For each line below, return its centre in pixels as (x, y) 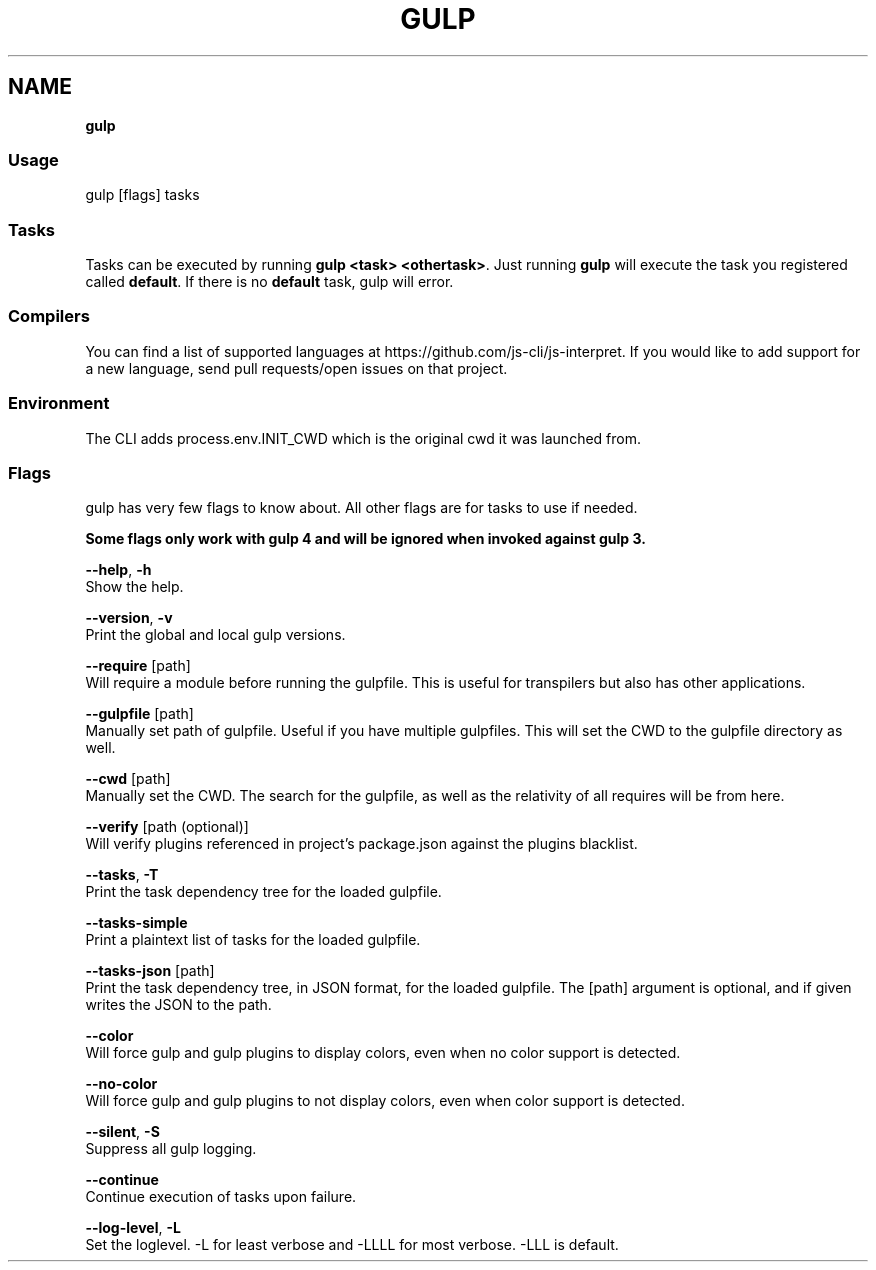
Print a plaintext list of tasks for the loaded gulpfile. (253, 940)
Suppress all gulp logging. (171, 1149)
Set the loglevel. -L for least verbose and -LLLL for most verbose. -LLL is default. (352, 1245)
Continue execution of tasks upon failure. (221, 1197)
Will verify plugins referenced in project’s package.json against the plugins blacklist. (361, 844)
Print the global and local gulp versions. (215, 635)
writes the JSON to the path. (178, 1005)
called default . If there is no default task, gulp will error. (269, 282)
